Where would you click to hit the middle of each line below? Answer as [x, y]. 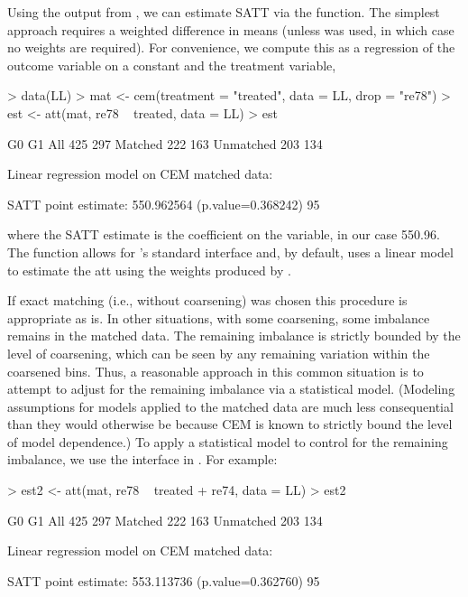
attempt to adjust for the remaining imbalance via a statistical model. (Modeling [231, 389]
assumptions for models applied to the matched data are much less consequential [230, 406]
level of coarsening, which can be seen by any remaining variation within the [219, 353]
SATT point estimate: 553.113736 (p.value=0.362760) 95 [164, 580]
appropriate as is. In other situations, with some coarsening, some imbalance [219, 317]
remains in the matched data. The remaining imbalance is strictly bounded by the [234, 336]
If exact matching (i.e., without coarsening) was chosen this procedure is [207, 300]
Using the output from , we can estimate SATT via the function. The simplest [224, 12]
